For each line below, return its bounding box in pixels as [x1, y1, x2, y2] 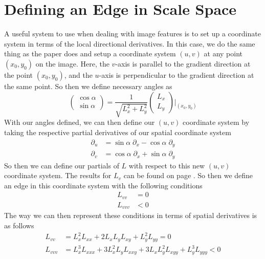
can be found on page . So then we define [123, 170, 253, 181]
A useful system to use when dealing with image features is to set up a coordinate [4, 28, 261, 39]
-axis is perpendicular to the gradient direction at [99, 69, 254, 80]
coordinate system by [183, 117, 250, 127]
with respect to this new [128, 160, 205, 170]
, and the [64, 69, 93, 80]
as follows [4, 220, 34, 230]
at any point [204, 48, 242, 59]
